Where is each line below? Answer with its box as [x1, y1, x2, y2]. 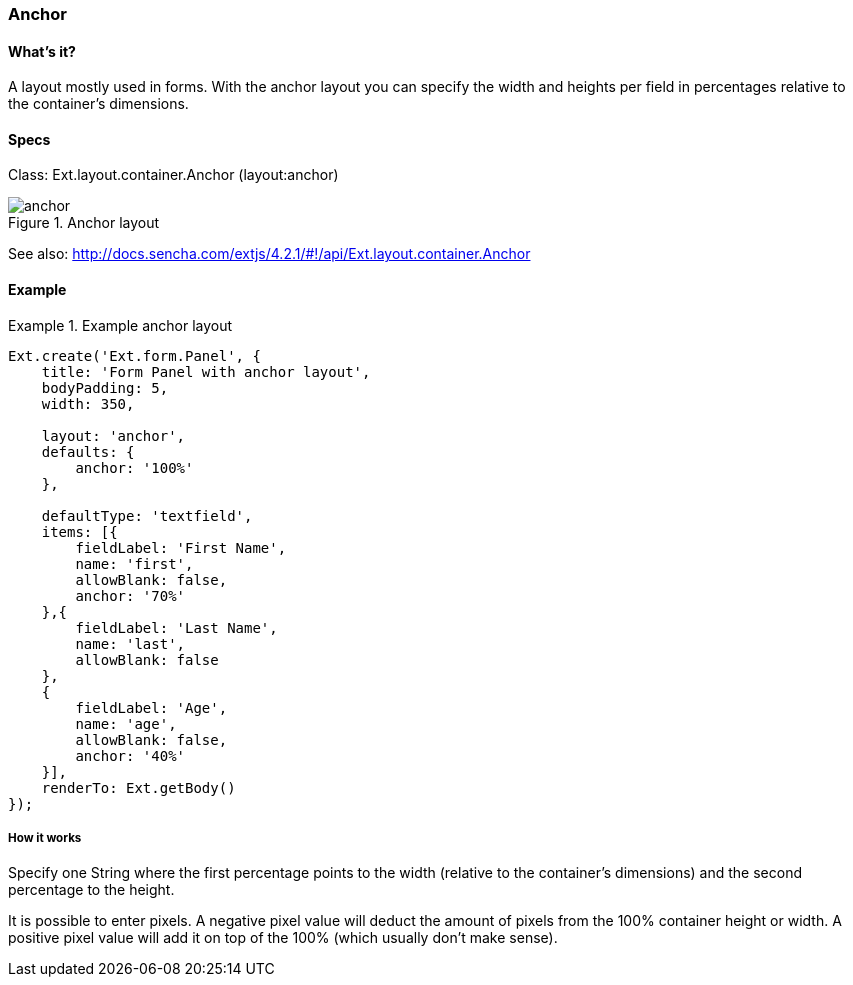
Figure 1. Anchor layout [8, 214, 160, 232]
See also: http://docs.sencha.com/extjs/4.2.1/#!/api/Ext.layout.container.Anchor [8, 245, 531, 263]
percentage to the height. [8, 881, 175, 899]
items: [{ [41, 523, 118, 540]
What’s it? [8, 42, 76, 60]
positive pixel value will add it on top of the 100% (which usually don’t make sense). [8, 929, 558, 947]
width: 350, [41, 395, 135, 412]
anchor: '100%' [75, 459, 194, 476]
